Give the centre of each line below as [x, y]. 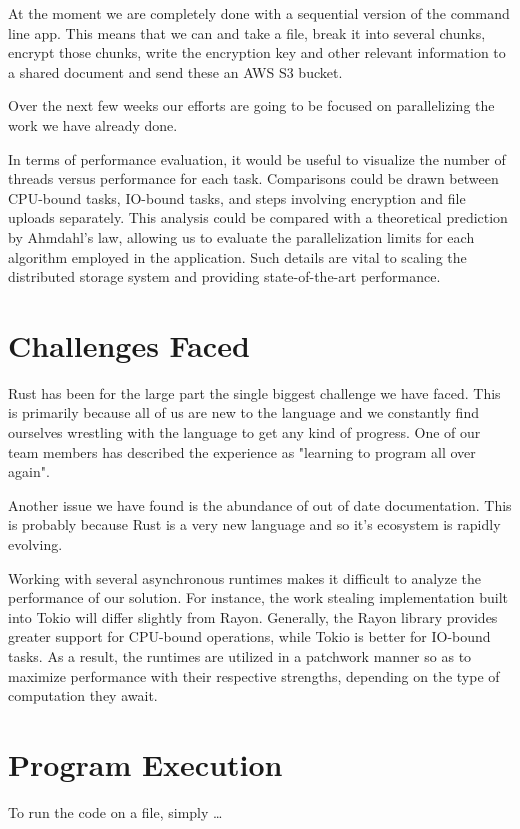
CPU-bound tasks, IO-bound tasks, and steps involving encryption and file [237, 197]
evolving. [35, 544]
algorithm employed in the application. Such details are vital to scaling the [237, 256]
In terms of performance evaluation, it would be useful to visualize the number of [257, 158]
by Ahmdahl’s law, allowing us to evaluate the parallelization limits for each [241, 236]
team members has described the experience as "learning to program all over [242, 451]
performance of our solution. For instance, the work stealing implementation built [258, 597]
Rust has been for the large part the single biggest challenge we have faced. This [254, 392]
